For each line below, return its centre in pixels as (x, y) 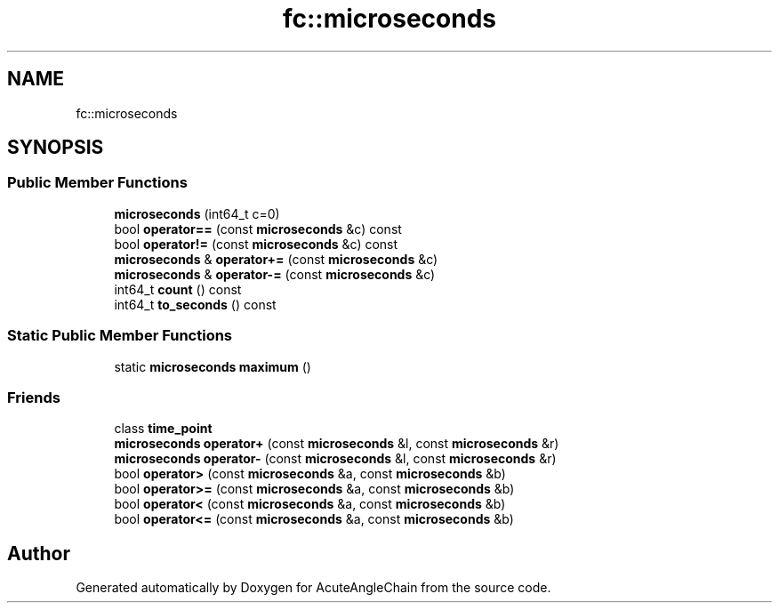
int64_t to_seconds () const (195, 304)
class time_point (163, 429)
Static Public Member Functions (120, 336)
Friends (34, 397)
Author (39, 553)
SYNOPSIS (56, 148)
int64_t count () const (178, 289)
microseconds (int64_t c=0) (197, 213)
